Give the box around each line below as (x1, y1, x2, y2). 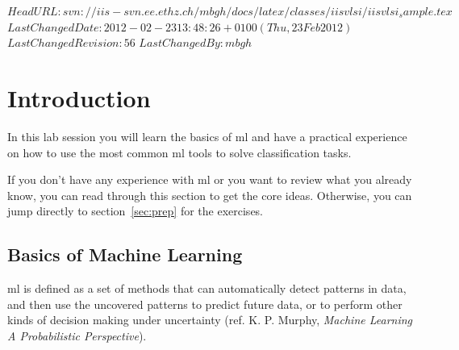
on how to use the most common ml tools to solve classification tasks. (7, 144, 352, 160)
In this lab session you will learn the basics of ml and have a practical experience (7, 127, 407, 144)
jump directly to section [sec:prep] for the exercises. (7, 202, 264, 219)
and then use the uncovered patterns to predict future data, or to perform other (7, 295, 403, 312)
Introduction (7, 81, 151, 114)
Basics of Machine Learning (7, 242, 243, 267)
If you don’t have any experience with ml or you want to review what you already (7, 171, 412, 188)
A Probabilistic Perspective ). (7, 327, 147, 344)
